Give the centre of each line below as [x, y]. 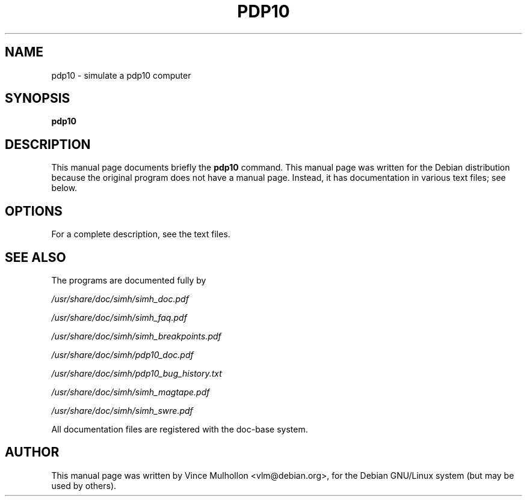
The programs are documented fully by [129, 280]
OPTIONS [34, 211]
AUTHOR [32, 452]
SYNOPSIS [38, 99]
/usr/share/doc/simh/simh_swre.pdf [122, 410]
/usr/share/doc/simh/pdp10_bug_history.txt [137, 373]
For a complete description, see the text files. [141, 234]
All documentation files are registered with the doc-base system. [180, 429]
